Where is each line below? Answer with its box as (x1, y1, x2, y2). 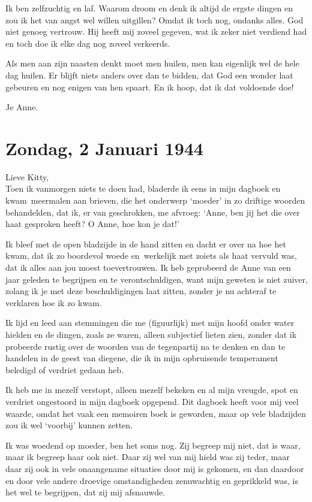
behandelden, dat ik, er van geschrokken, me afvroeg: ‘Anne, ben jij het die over (5, 205, 300, 218)
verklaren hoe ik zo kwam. (5, 296, 102, 309)
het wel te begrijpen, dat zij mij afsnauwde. (5, 486, 166, 498)
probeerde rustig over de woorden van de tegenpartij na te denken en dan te (5, 340, 286, 352)
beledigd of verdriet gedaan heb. (5, 363, 124, 376)
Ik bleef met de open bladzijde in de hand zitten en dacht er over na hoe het (5, 237, 286, 250)
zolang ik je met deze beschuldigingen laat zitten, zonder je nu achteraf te (5, 285, 277, 297)
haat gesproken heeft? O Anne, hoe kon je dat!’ (5, 217, 179, 230)
